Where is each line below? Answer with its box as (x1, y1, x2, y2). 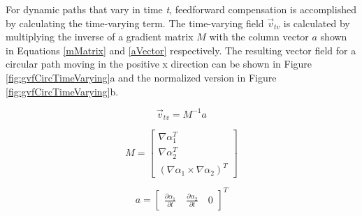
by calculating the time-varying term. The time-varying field (6, 15, 264, 30)
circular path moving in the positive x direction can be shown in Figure (6, 56, 312, 71)
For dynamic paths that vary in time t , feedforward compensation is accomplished (6, 2, 356, 16)
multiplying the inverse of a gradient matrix (6, 29, 194, 44)
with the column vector (209, 29, 309, 44)
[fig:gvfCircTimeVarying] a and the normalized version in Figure (6, 70, 277, 84)
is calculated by (283, 15, 350, 30)
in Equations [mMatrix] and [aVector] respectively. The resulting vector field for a (6, 43, 356, 57)
